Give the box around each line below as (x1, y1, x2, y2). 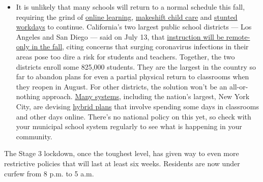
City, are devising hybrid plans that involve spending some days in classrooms (16, 101, 259, 111)
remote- (226, 31, 250, 42)
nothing (16, 91, 40, 102)
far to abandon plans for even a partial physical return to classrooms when (16, 71, 249, 82)
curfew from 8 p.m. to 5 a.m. (4, 168, 94, 178)
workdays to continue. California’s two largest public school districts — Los (16, 21, 252, 32)
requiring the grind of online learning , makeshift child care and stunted (16, 11, 238, 22)
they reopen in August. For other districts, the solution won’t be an (16, 81, 227, 92)
